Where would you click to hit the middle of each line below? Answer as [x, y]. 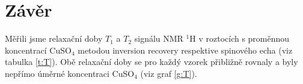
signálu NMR [159, 38]
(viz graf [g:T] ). [169, 73]
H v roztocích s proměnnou [240, 38]
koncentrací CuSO [38, 50]
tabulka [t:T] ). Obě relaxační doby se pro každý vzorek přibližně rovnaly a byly [151, 62]
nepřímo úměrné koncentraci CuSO [70, 73]
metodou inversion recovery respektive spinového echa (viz [185, 50]
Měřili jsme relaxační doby [54, 38]
